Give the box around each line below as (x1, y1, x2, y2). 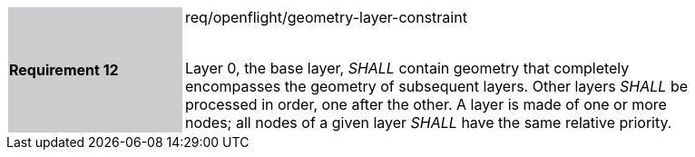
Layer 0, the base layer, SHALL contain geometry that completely (185, 59, 630, 77)
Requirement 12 (9, 61, 119, 79)
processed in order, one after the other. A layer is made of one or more (185, 95, 667, 113)
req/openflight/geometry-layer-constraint (185, 8, 467, 26)
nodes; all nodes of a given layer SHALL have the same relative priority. (185, 113, 672, 132)
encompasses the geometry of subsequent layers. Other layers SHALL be (185, 77, 688, 95)
